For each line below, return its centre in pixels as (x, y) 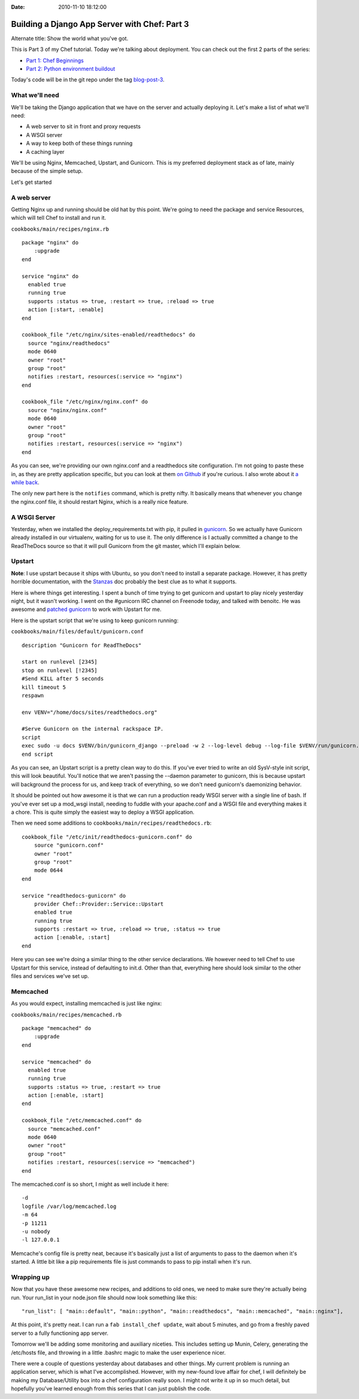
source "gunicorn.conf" (69, 845)
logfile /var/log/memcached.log (69, 1206)
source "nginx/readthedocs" (69, 343)
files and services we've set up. (50, 976)
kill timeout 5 (44, 687)
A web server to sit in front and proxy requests (83, 126)
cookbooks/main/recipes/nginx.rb (60, 229)
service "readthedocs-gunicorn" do (74, 896)
